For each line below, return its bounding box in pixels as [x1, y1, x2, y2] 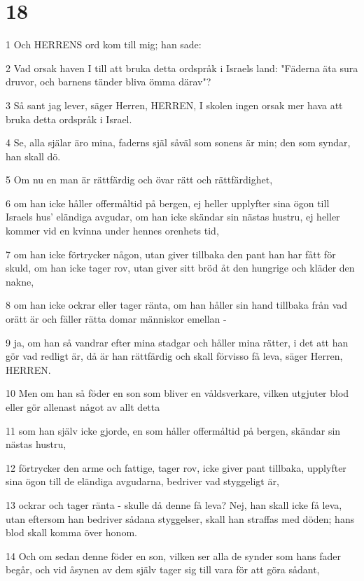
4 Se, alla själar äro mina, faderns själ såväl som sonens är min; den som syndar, [6, 135, 351, 150]
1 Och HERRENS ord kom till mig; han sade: [6, 37, 202, 52]
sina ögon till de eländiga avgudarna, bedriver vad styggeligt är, [6, 474, 279, 489]
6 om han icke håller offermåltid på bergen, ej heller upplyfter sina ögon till [6, 195, 330, 210]
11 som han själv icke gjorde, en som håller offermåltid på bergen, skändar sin [6, 423, 341, 437]
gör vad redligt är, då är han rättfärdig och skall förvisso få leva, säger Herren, [6, 349, 343, 363]
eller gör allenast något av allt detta [6, 400, 160, 414]
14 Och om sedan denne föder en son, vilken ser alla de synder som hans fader [6, 548, 341, 563]
